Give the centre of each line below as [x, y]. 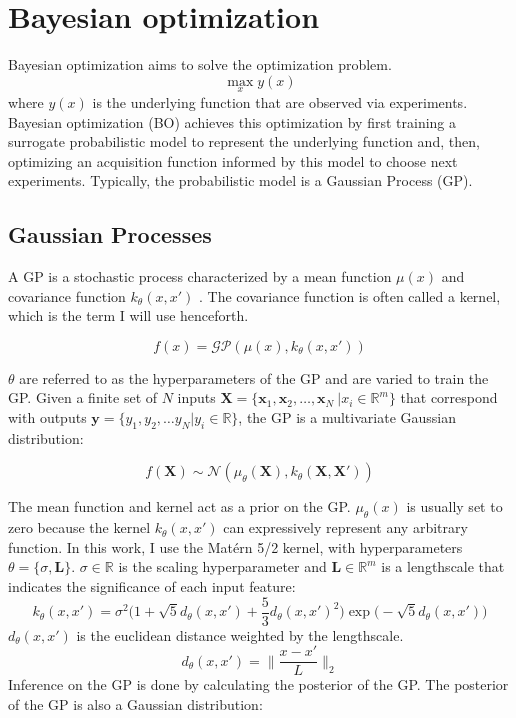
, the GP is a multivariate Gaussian [347, 417]
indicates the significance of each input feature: [152, 586]
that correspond [449, 397]
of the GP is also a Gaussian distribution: [135, 703]
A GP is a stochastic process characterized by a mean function [200, 276]
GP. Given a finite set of [83, 397]
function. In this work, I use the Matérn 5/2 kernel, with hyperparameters [235, 546]
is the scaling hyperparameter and [222, 566]
